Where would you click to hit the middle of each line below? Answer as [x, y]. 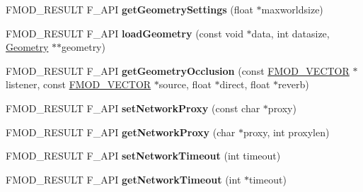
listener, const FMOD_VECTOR [79, 84]
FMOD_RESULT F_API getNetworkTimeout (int [123, 179]
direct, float [245, 84]
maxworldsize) [292, 9]
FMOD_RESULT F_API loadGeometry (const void [125, 33]
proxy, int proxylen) [286, 132]
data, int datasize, [290, 33]
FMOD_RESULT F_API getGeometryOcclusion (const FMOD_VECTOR [178, 70]
